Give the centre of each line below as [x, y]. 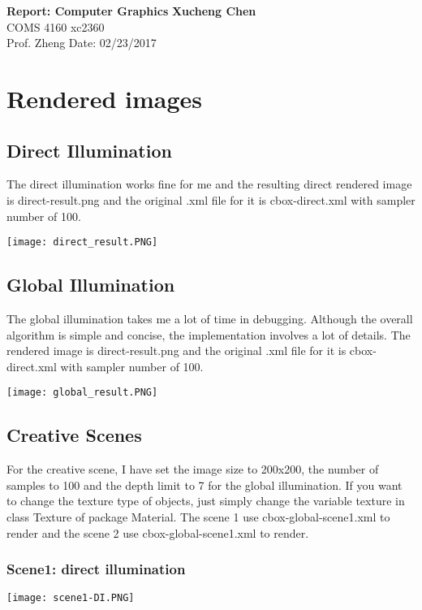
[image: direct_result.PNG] [82, 242]
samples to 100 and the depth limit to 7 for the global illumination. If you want [205, 485]
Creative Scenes [74, 435]
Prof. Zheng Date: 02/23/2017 [82, 43]
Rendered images [105, 98]
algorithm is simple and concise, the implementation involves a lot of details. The [209, 334]
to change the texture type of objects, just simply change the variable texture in [206, 501]
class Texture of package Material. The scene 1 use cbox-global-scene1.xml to [198, 517]
